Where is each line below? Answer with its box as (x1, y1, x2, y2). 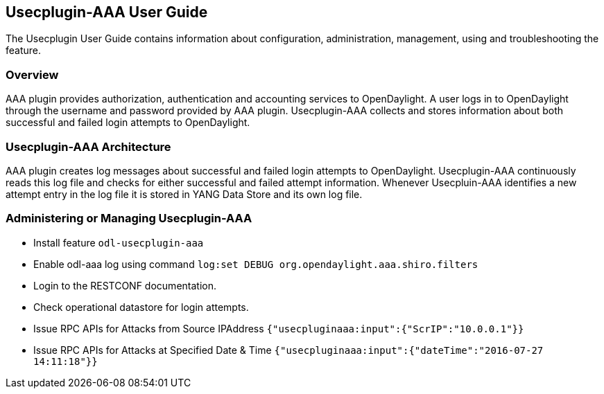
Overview (6, 67, 59, 82)
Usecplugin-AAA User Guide (6, 3, 208, 21)
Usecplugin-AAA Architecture (6, 139, 171, 154)
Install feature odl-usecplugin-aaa (33, 236, 204, 249)
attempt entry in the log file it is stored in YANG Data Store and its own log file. (6, 188, 363, 200)
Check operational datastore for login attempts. (33, 301, 249, 313)
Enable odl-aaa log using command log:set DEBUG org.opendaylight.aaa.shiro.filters (33, 258, 478, 270)
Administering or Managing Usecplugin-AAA (6, 211, 252, 226)
